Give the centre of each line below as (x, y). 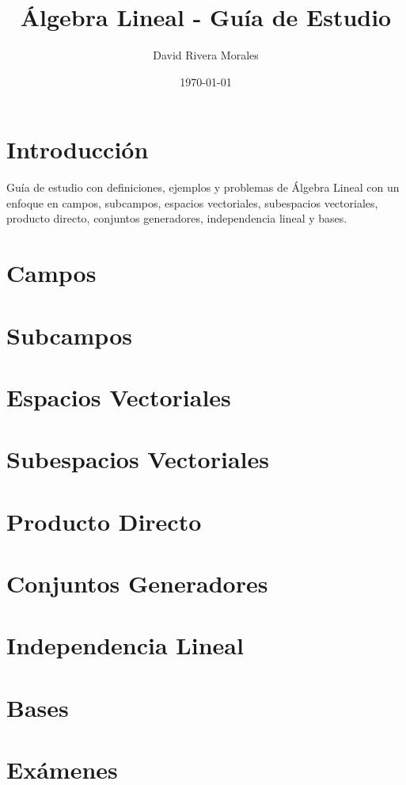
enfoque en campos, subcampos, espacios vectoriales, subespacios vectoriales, (192, 202)
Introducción (78, 149)
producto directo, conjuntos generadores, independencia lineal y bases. (177, 218)
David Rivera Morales (206, 55)
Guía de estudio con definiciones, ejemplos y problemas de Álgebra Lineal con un (203, 187)
